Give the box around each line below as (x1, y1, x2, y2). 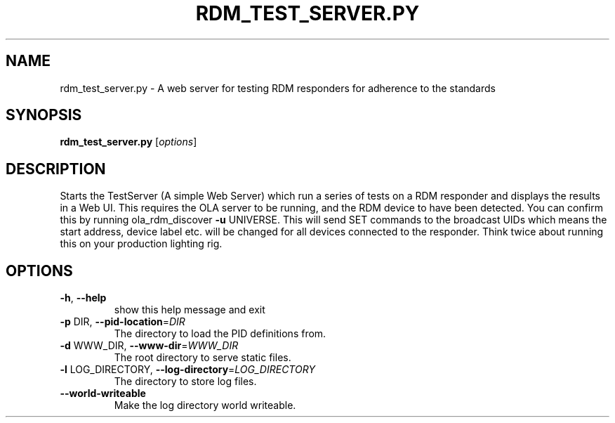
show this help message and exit (114, 304, 265, 316)
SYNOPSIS (6, 106, 82, 124)
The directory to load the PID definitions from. (114, 327, 326, 340)
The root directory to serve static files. (114, 351, 291, 364)
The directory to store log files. (114, 375, 257, 388)
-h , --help (60, 292, 107, 304)
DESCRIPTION (6, 160, 106, 178)
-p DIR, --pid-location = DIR (60, 315, 185, 328)
